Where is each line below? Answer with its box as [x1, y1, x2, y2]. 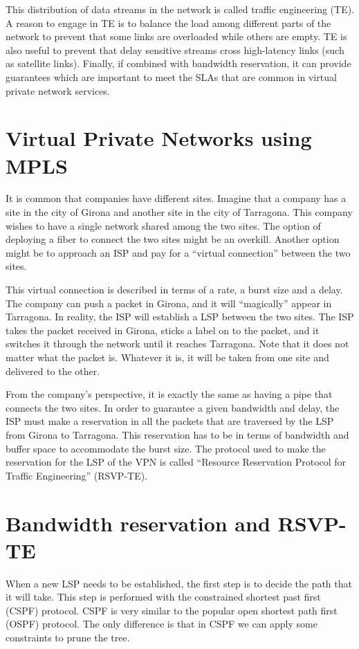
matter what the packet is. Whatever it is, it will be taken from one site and [6, 350, 329, 364]
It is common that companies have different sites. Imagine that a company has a [6, 191, 347, 205]
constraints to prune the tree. [6, 630, 130, 645]
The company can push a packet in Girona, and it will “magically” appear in [6, 295, 332, 310]
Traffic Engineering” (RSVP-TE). [6, 468, 148, 482]
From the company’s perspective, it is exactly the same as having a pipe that [6, 387, 333, 401]
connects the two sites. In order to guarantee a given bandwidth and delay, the [6, 400, 340, 414]
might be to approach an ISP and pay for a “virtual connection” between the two [6, 245, 351, 259]
